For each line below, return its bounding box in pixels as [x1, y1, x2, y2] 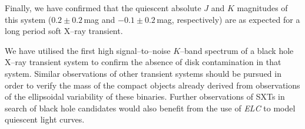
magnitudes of [237, 2, 288, 13]
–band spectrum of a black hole [180, 44, 294, 56]
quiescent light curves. [5, 113, 85, 125]
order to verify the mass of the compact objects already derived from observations [5, 79, 300, 91]
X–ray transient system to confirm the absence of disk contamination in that [5, 56, 281, 68]
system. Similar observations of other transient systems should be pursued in [5, 67, 281, 79]
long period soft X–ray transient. [5, 25, 123, 37]
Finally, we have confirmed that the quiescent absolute [5, 2, 201, 13]
